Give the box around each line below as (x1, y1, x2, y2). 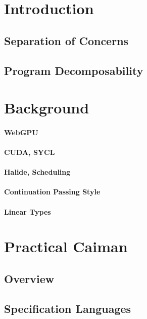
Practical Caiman (4, 236, 128, 257)
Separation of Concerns (4, 32, 129, 48)
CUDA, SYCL (4, 147, 55, 157)
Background (4, 97, 89, 118)
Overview (4, 271, 55, 287)
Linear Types (4, 206, 51, 217)
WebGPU (4, 127, 38, 137)
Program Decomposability (4, 62, 143, 78)
